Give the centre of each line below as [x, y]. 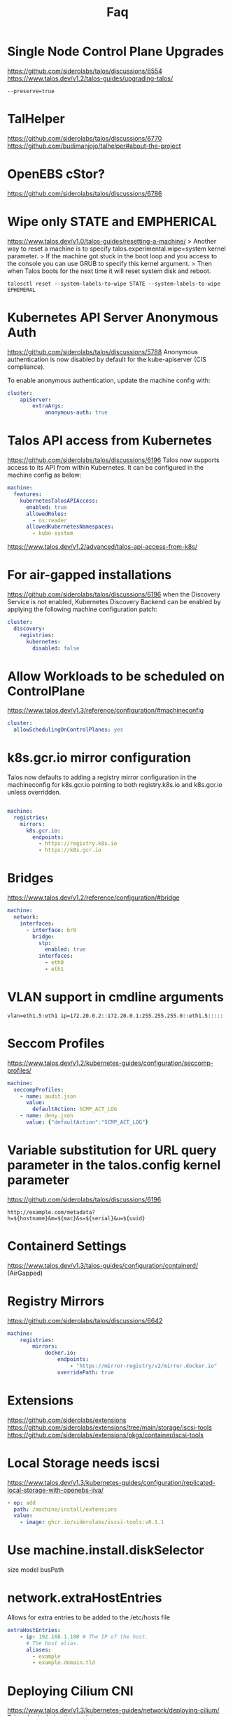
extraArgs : [48, 406]
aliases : [38, 1649]
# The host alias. [52, 1643]
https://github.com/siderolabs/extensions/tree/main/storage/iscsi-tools [110, 1427]
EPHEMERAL [22, 290]
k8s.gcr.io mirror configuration [99, 758]
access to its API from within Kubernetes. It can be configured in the [106, 468]
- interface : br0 [51, 930]
